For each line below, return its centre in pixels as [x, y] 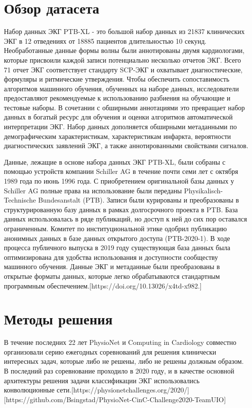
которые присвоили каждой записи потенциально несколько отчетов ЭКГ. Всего [123, 59]
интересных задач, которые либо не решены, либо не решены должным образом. [124, 361]
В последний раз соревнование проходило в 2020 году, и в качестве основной [119, 371]
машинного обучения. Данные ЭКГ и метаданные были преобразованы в [112, 266]
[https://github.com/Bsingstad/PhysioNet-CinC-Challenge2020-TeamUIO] [115, 399]
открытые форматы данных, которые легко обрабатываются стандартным [112, 276]
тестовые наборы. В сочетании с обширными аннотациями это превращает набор [125, 107]
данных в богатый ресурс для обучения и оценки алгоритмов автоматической [118, 117]
